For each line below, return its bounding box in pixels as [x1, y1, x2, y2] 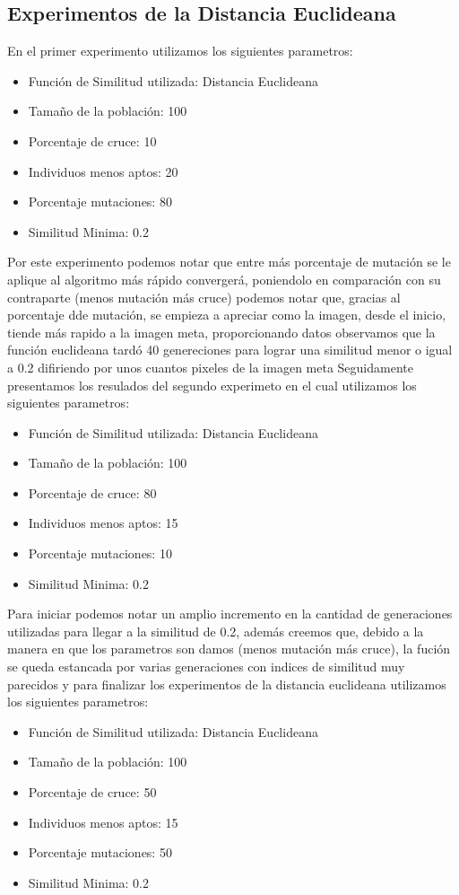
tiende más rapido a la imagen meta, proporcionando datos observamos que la [7, 322, 436, 341]
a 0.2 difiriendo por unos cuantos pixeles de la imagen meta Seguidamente [7, 357, 413, 376]
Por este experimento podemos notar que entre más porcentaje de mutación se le [7, 252, 451, 271]
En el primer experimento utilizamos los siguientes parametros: [7, 41, 353, 60]
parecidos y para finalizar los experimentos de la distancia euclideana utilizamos [7, 674, 446, 693]
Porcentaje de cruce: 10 [28, 131, 157, 150]
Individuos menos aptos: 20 [28, 162, 178, 180]
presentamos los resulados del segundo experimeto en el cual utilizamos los [7, 375, 417, 394]
